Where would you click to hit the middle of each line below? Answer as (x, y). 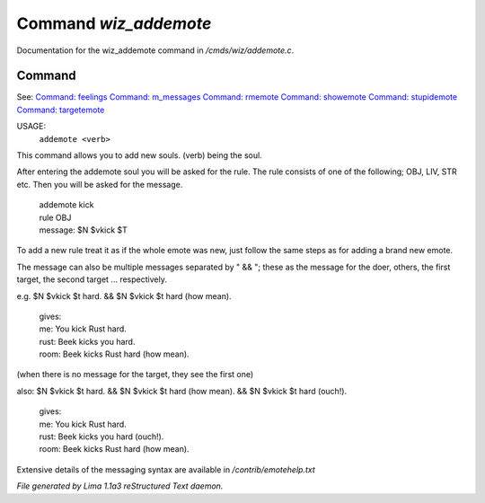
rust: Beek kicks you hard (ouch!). (101, 437)
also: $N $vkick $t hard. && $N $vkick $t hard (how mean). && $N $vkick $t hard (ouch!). (182, 391)
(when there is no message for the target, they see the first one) (135, 375)
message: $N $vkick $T (83, 230)
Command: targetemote (61, 110)
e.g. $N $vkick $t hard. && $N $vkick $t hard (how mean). (124, 296)
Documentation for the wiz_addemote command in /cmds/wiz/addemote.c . (155, 50)
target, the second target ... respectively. (92, 279)
